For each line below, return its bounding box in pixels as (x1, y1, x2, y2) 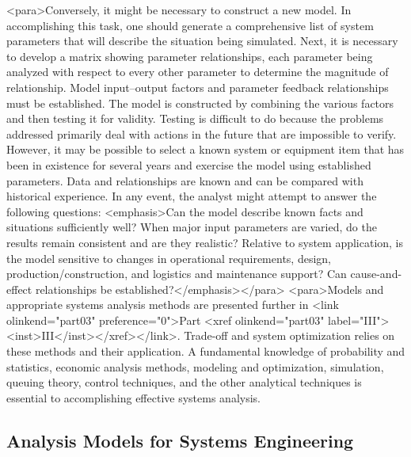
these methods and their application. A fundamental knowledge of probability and (6, 343, 405, 360)
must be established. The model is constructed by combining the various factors (6, 94, 394, 111)
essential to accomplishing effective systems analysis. (6, 389, 261, 406)
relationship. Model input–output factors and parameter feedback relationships (6, 78, 389, 95)
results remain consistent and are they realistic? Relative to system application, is (6, 234, 404, 250)
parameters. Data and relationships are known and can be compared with (6, 172, 363, 189)
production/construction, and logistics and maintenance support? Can (6, 265, 347, 282)
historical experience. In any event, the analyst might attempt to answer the (6, 188, 377, 204)
